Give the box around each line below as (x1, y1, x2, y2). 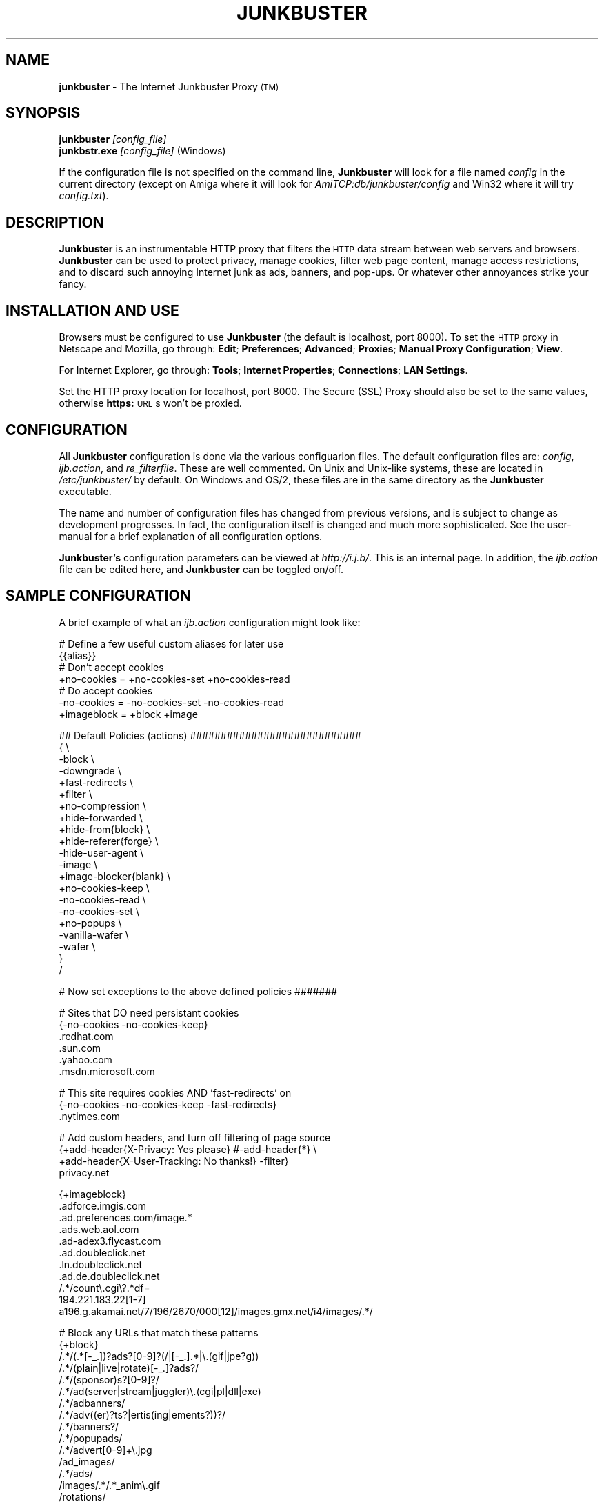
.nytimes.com (59, 1110, 121, 1122)
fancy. (59, 278, 87, 290)
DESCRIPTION (6, 213, 104, 231)
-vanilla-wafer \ (59, 928, 129, 941)
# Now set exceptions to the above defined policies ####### (59, 985, 338, 997)
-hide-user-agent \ (59, 846, 144, 859)
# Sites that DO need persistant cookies (59, 1006, 239, 1019)
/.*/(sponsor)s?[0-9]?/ (59, 1373, 159, 1385)
